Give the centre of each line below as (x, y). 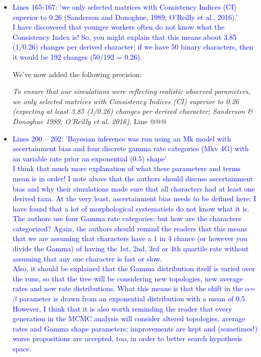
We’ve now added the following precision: (77, 74)
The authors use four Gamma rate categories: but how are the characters (127, 218)
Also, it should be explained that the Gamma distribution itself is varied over (134, 268)
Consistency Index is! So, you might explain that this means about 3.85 (125, 37)
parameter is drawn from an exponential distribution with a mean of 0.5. (133, 299)
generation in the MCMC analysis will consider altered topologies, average (129, 318)
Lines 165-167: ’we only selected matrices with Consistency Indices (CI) (124, 7)
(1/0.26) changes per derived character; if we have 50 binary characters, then (133, 47)
